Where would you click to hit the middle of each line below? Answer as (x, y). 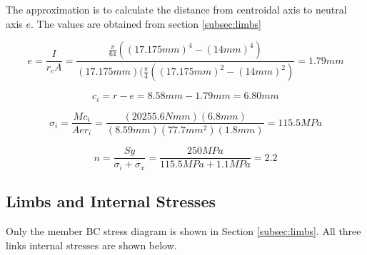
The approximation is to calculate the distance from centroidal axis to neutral (176, 9)
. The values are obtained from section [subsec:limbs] (146, 23)
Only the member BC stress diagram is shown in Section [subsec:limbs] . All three (183, 231)
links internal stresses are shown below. (91, 245)
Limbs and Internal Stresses (111, 201)
